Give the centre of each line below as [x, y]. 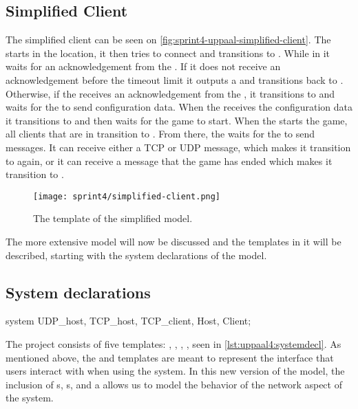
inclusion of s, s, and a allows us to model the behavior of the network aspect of [174, 384]
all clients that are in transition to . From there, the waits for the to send [160, 134]
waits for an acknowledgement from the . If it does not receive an [143, 66]
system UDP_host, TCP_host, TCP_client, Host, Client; [128, 321]
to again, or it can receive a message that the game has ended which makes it [169, 161]
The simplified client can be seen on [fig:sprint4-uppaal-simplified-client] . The [168, 40]
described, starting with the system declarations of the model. [136, 255]
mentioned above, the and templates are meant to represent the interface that [170, 357]
